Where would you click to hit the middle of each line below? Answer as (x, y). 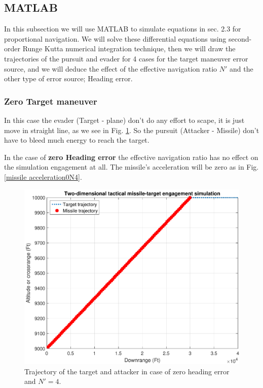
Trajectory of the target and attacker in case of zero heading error (127, 371)
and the (241, 68)
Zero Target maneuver (51, 101)
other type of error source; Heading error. (68, 78)
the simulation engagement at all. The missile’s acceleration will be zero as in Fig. (131, 167)
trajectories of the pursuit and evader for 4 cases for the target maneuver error (126, 58)
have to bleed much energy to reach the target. (77, 140)
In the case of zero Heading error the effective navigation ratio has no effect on (131, 157)
